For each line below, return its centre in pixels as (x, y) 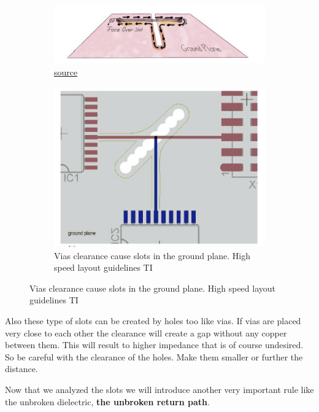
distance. (21, 369)
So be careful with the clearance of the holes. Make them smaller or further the (154, 356)
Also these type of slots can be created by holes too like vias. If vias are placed (153, 321)
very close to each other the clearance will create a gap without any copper (146, 332)
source (66, 72)
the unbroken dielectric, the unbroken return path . (107, 401)
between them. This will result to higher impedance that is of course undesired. (154, 345)
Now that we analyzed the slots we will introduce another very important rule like (159, 390)
